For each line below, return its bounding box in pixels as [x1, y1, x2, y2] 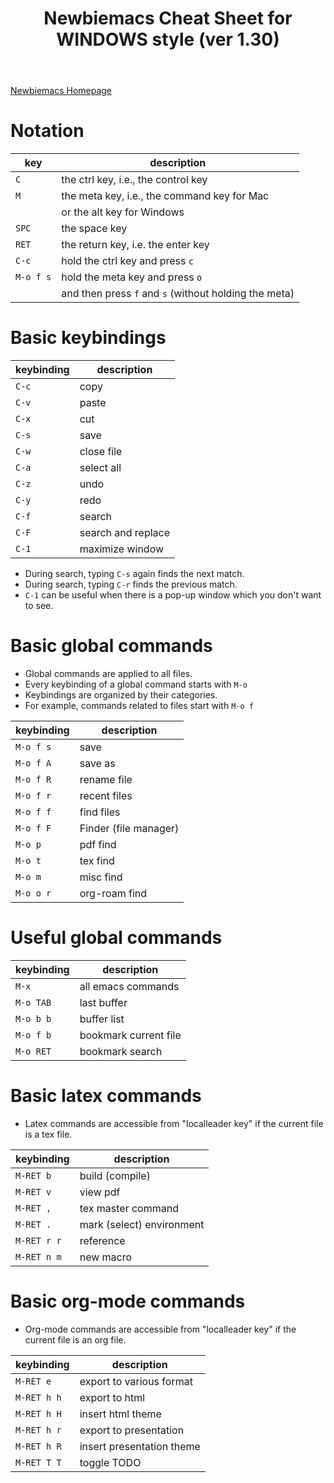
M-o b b [15, 1013, 52, 1024]
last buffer [79, 995, 128, 1009]
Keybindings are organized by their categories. [24, 689, 218, 701]
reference [79, 1233, 126, 1247]
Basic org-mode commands [10, 1290, 246, 1313]
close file [79, 445, 123, 459]
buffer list [79, 1012, 125, 1026]
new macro [79, 1250, 133, 1264]
